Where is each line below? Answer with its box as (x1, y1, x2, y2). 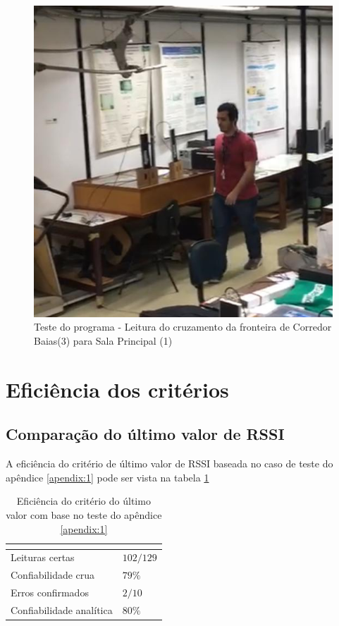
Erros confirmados (11, 585, 89, 600)
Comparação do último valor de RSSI (6, 423, 285, 445)
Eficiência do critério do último (16, 493, 151, 508)
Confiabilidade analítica (11, 603, 113, 617)
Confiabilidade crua (11, 567, 95, 582)
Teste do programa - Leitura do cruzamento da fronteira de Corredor (34, 319, 332, 334)
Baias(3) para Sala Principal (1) (34, 333, 173, 348)
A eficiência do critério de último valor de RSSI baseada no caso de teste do (6, 456, 333, 471)
